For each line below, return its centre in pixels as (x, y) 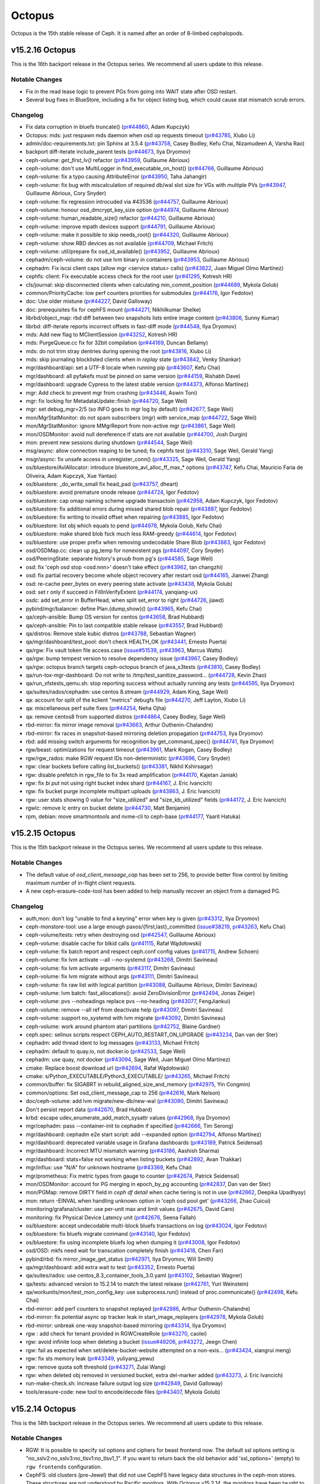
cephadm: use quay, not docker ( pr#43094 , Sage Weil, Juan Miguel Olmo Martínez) (128, 1060)
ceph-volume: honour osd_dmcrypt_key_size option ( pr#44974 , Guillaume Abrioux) (127, 210)
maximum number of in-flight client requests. (81, 883)
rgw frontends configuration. (64, 1467)
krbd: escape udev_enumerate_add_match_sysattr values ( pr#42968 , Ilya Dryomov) (128, 1117)
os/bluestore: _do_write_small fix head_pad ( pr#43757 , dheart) (102, 484)
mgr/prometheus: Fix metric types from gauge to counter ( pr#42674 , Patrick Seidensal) (133, 1176)
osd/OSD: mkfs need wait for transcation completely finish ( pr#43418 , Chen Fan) (124, 1251)
